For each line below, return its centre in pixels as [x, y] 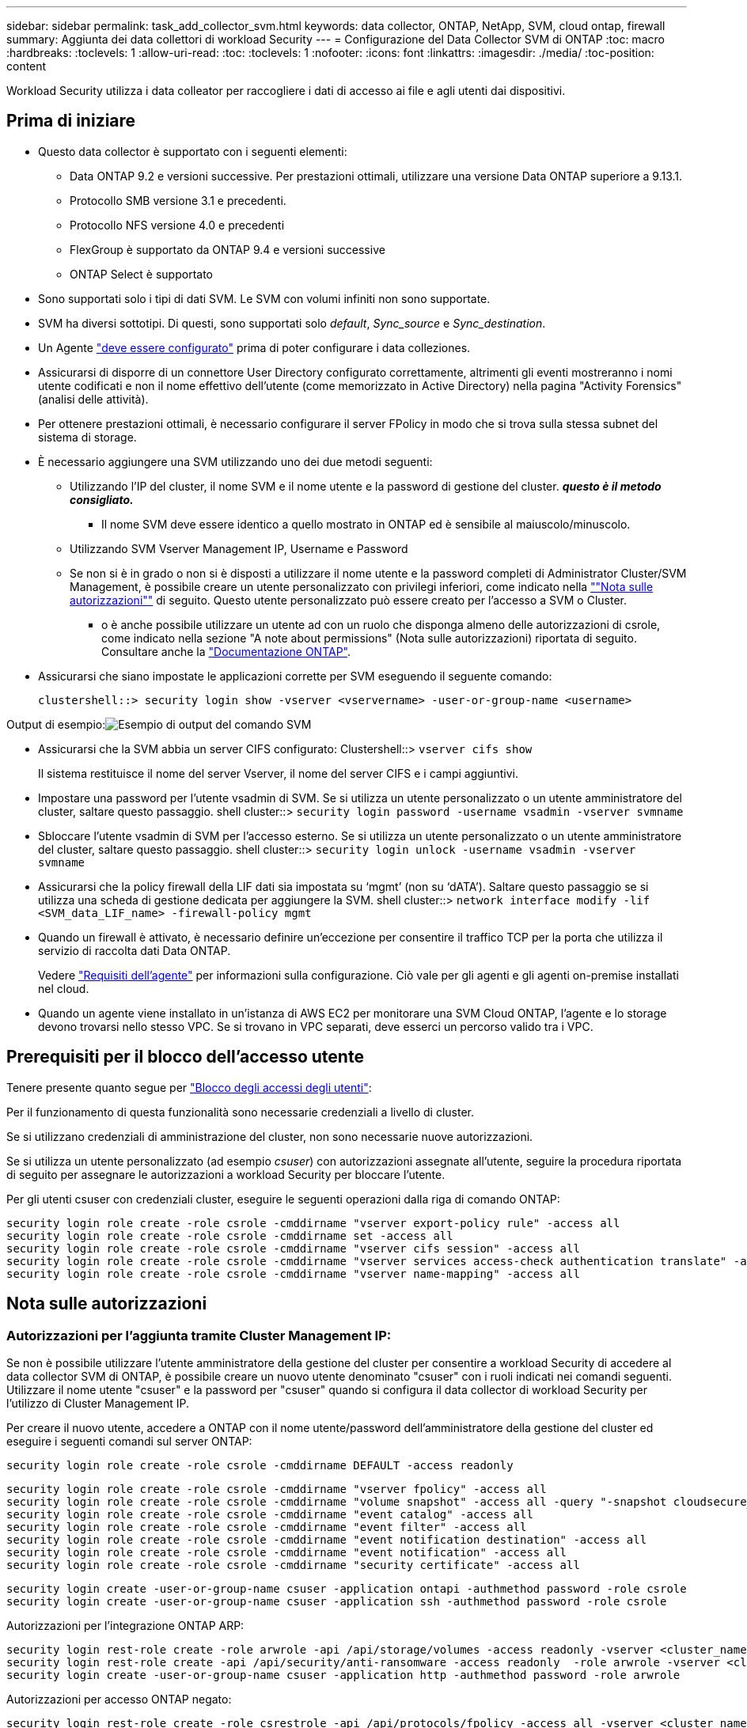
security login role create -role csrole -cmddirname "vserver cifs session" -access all [293, 1248]
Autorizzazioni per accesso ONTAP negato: [119, 1699]
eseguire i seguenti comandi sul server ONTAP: [129, 1441]
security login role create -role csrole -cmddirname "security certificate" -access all [293, 1565]
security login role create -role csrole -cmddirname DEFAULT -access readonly [260, 1465]
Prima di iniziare [71, 121]
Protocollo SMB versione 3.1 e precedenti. [178, 200]
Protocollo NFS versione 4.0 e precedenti [177, 225]
